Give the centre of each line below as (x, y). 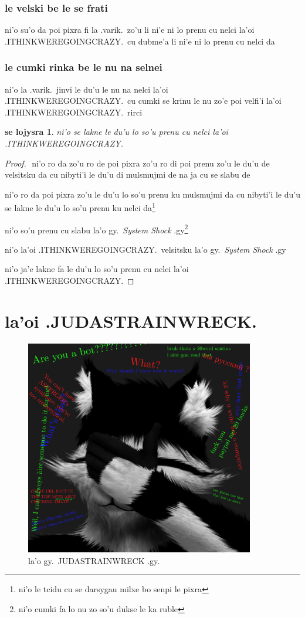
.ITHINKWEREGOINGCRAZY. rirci (74, 112)
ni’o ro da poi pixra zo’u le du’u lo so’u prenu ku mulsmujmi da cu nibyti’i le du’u (152, 194)
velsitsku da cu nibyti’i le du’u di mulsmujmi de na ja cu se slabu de (128, 174)
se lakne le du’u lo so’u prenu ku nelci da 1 (80, 207)
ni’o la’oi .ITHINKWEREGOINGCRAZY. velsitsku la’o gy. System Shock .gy (145, 249)
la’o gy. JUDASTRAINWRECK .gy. (94, 560)
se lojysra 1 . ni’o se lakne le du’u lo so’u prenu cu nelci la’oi (116, 132)
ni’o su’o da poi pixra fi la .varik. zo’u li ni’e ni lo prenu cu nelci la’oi (130, 30)
